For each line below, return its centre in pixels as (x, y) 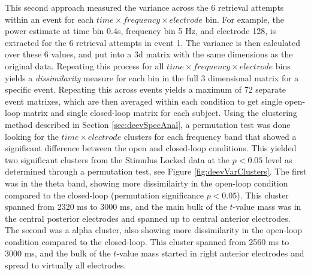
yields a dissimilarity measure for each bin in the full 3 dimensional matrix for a (152, 77)
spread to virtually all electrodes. (66, 265)
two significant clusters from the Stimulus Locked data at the (117, 159)
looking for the (32, 136)
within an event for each (49, 19)
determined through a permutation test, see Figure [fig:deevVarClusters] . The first (156, 171)
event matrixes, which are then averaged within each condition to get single (144, 101)
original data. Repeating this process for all (84, 65)
